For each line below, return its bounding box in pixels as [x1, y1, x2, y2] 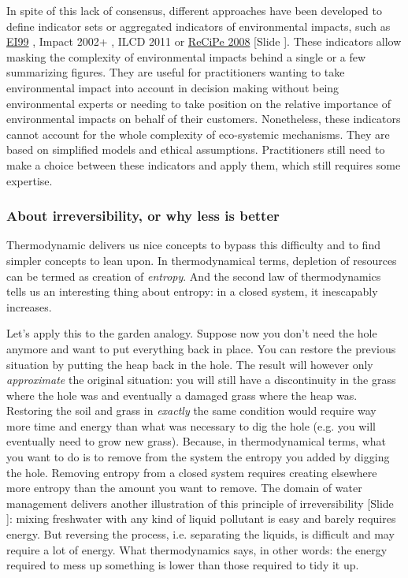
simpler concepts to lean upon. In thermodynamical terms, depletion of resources [6, 252, 397, 268]
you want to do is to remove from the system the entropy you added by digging [6, 449, 390, 465]
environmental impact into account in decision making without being [6, 79, 339, 95]
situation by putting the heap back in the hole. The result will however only [6, 356, 373, 372]
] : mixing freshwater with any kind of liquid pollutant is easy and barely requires [6, 510, 396, 527]
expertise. [6, 172, 53, 188]
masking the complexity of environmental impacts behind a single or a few [6, 48, 366, 65]
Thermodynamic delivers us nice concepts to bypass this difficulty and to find [6, 237, 380, 253]
